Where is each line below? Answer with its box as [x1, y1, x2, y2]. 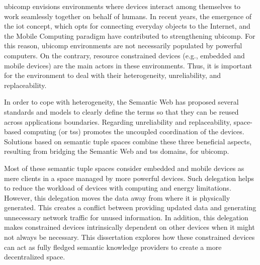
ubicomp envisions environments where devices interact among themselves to [4, 1, 240, 11]
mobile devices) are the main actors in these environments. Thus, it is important [4, 60, 252, 70]
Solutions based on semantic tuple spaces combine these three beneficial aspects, [4, 136, 252, 146]
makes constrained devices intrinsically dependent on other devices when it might [4, 222, 255, 232]
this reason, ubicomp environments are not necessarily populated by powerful [4, 40, 242, 51]
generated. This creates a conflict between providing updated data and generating [4, 202, 256, 213]
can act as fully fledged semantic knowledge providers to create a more [4, 241, 222, 252]
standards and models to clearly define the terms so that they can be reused [4, 106, 239, 117]
